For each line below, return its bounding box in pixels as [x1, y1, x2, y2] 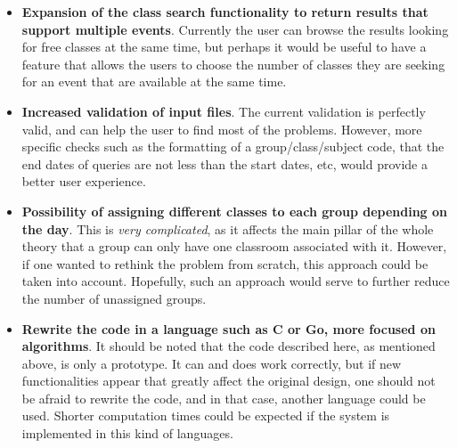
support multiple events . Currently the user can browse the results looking [21, 20, 449, 38]
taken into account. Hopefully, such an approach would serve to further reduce [21, 272, 450, 290]
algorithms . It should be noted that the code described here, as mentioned [21, 337, 436, 355]
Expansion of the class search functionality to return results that [21, 3, 428, 20]
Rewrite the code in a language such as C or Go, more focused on [21, 319, 436, 338]
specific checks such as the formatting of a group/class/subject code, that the [21, 137, 445, 156]
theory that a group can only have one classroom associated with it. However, [21, 237, 447, 256]
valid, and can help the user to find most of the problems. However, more [21, 119, 422, 138]
